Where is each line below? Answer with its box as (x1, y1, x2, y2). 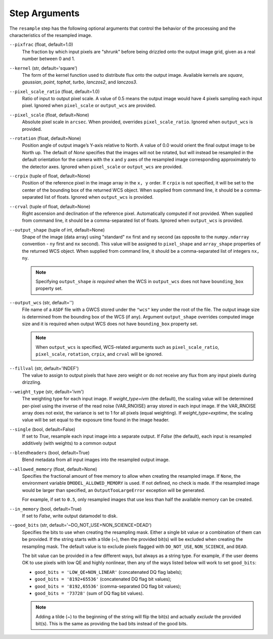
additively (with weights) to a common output (22, 440, 116, 446)
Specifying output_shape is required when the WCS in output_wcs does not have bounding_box (35, 279, 244, 285)
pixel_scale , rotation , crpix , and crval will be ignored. (35, 351, 163, 357)
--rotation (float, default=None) (9, 135, 81, 142)
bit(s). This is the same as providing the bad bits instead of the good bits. (35, 621, 188, 627)
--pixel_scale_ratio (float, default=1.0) (9, 88, 100, 95)
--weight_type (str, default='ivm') (9, 388, 84, 394)
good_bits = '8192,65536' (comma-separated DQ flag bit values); (34, 583, 181, 589)
